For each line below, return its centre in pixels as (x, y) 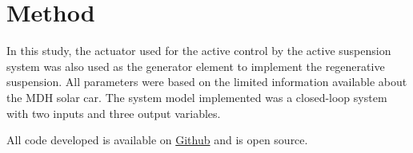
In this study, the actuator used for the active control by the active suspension (199, 51)
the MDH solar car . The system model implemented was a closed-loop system (197, 97)
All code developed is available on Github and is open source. (157, 140)
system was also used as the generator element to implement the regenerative (196, 66)
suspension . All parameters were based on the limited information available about (207, 82)
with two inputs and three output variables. (114, 113)
